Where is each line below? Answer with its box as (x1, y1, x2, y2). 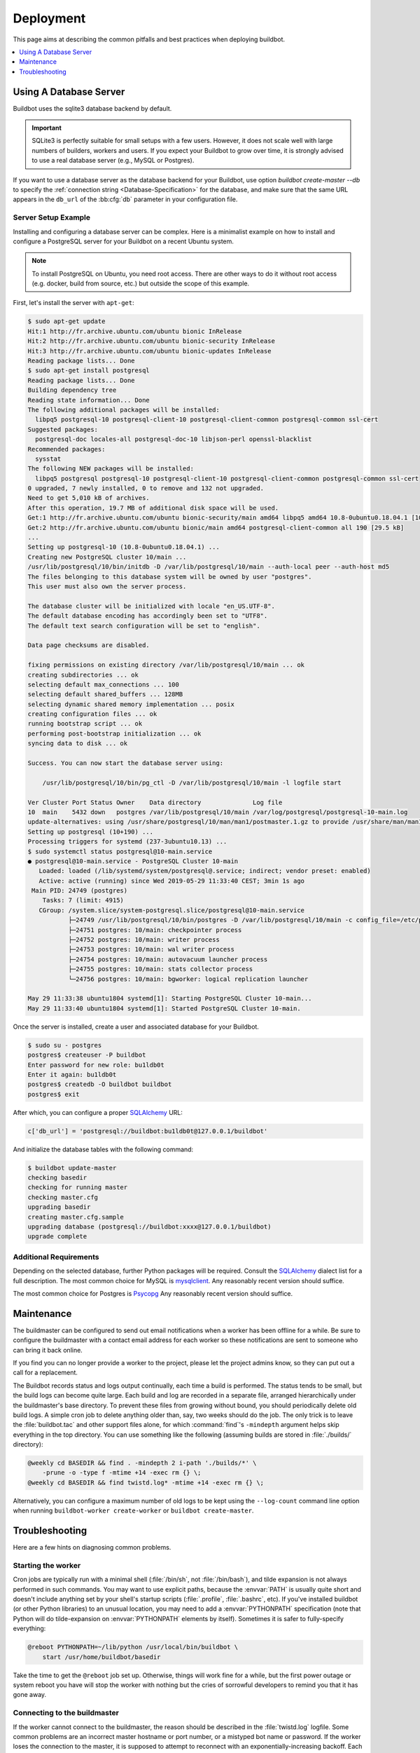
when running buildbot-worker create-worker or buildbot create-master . (13, 1506, 254, 1515)
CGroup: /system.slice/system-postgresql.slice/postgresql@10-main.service (38, 906, 304, 914)
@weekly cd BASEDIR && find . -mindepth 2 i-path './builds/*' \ (27, 1459, 257, 1467)
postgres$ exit (27, 1090, 80, 1098)
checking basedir (27, 1174, 87, 1182)
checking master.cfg (27, 1193, 98, 1201)
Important (31, 123, 62, 133)
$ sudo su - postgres (27, 1041, 102, 1049)
